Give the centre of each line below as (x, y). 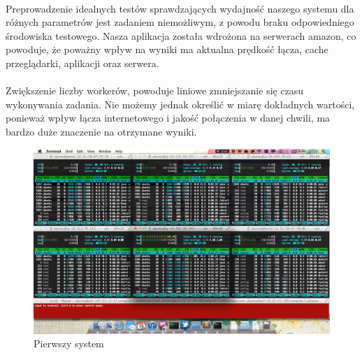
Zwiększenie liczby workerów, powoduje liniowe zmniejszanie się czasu (155, 90)
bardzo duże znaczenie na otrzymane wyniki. (101, 131)
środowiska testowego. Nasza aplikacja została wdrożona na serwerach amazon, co (181, 35)
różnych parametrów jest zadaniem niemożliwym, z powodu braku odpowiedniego (180, 22)
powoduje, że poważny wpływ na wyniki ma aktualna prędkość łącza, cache (167, 49)
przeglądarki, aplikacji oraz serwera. (82, 63)
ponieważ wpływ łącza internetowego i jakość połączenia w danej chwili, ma (168, 118)
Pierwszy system (69, 343)
